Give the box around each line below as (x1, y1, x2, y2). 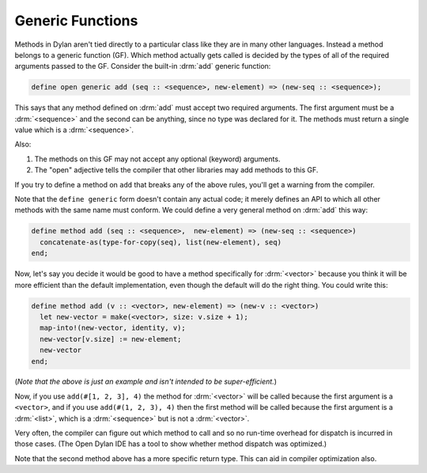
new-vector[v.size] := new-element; (40, 335, 182, 343)
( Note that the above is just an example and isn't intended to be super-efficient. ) (14, 377, 277, 387)
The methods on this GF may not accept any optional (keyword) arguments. (34, 154, 281, 164)
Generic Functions (14, 12, 138, 29)
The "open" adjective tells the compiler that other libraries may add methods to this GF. (34, 165, 319, 175)
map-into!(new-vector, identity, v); (40, 324, 186, 332)
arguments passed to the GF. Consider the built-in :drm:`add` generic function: (14, 62, 271, 71)
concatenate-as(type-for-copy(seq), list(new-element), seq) (40, 237, 282, 247)
